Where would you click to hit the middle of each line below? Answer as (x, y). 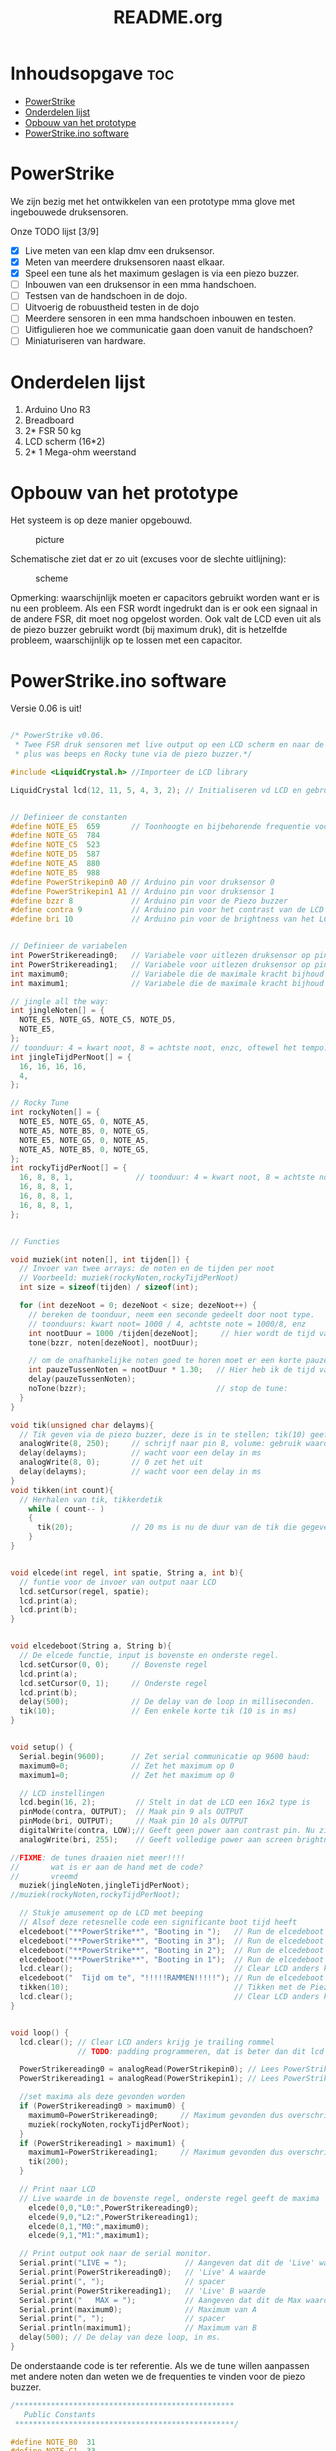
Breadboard (49, 420)
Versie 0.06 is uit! (46, 708)
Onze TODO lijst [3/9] (55, 231)
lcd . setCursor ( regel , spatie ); (84, 1591)
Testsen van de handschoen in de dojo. (106, 296)
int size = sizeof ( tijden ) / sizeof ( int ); (109, 1287)
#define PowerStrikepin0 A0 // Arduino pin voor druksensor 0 (142, 882)
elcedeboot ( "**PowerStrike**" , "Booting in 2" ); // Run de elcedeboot (172, 1950)
